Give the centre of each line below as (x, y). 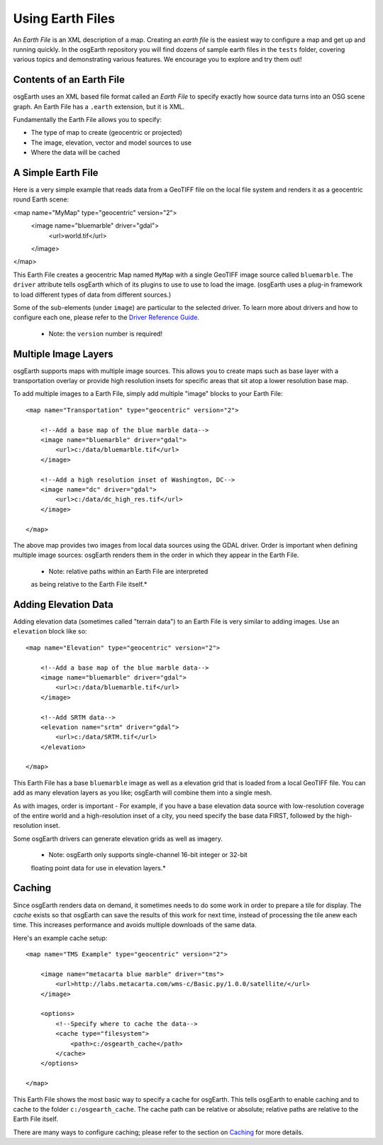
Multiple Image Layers (63, 354)
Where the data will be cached (76, 153)
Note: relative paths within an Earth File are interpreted (128, 571)
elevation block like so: (50, 631)
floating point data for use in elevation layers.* (98, 868)
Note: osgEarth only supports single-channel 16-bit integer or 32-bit (148, 855)
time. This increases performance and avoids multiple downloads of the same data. (135, 925)
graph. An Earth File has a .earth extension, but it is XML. (99, 106)
